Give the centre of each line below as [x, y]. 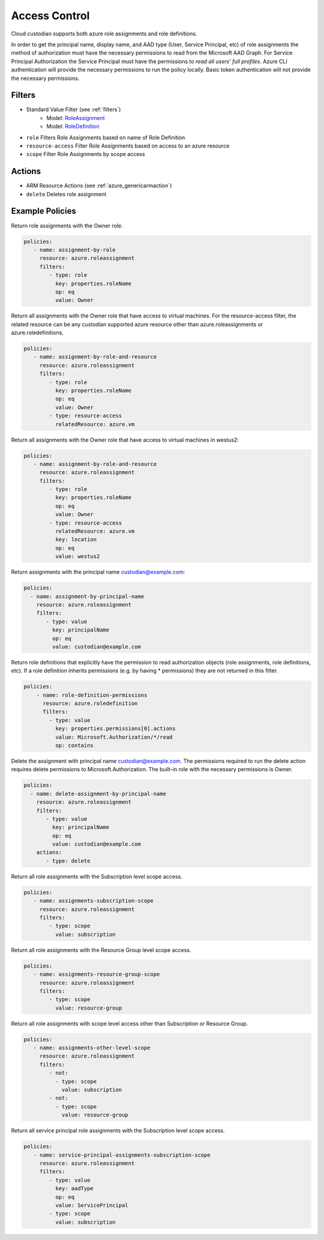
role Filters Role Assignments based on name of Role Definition [106, 137]
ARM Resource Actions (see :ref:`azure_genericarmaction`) [99, 185]
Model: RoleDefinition [73, 127]
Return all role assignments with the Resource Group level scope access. [101, 950]
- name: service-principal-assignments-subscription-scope [122, 1155]
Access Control [50, 16]
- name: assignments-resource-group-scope [97, 974]
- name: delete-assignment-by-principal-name [98, 793]
